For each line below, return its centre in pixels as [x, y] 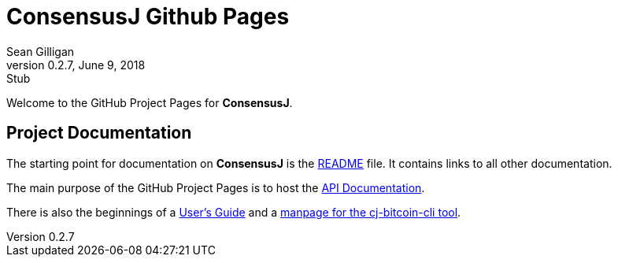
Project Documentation [99, 133]
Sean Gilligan [41, 51]
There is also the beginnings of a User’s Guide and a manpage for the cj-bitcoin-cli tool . [234, 212]
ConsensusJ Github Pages [148, 17]
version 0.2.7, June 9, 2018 [76, 65]
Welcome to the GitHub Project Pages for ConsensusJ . [150, 102]
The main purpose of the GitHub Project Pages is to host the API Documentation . [216, 187]
